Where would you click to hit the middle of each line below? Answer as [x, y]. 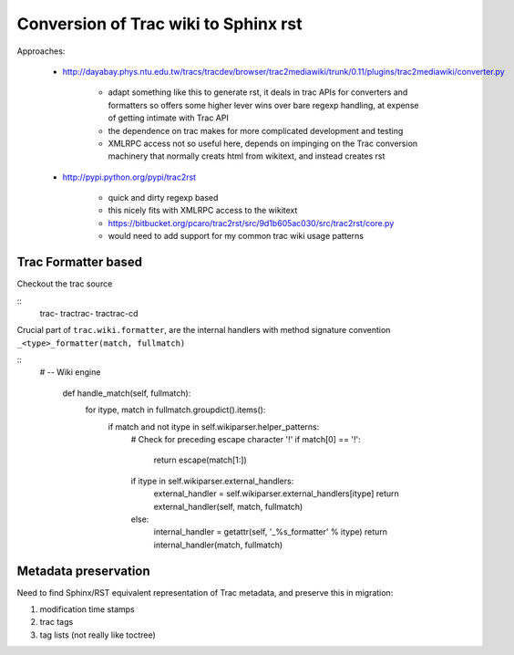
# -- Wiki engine [70, 372]
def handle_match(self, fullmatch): [127, 393]
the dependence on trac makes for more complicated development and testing [256, 130]
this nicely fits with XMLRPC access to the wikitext [203, 211]
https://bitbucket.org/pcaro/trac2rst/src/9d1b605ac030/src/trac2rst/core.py [251, 223]
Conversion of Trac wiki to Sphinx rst [159, 24]
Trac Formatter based [80, 262]
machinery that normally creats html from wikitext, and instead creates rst [247, 156]
